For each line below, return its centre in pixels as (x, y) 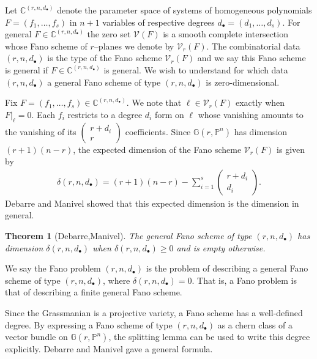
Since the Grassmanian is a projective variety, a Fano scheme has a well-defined (154, 312)
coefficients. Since (158, 131)
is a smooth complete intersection (226, 34)
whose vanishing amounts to (251, 114)
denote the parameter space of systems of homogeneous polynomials (185, 10)
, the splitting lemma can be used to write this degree (209, 337)
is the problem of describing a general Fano (227, 268)
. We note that (154, 102)
